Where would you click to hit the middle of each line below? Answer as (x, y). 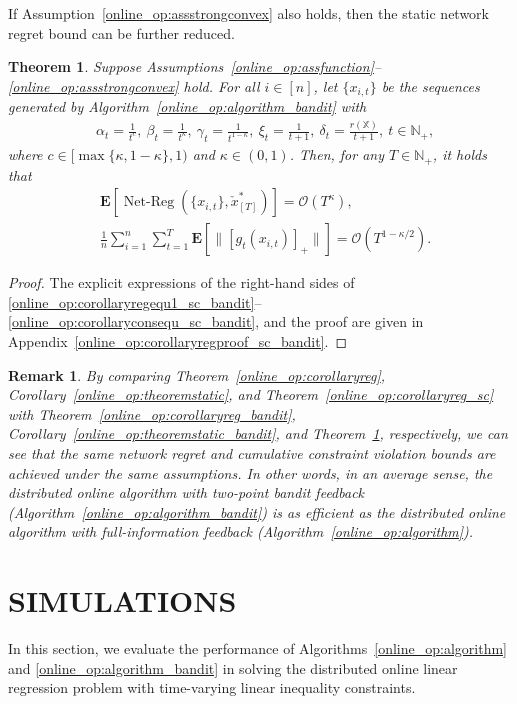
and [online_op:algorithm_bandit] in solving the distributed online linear (233, 667)
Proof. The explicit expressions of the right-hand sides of (181, 282)
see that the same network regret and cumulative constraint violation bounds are (252, 452)
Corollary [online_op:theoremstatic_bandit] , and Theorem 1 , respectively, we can (258, 433)
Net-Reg (149, 202)
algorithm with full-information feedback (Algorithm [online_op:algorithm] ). (241, 531)
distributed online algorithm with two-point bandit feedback (186, 492)
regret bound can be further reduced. (121, 32)
